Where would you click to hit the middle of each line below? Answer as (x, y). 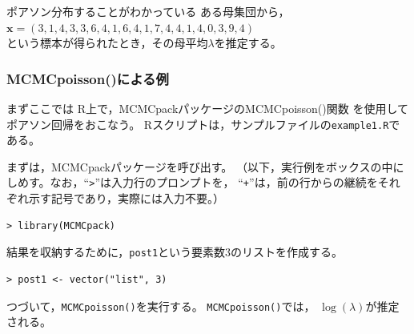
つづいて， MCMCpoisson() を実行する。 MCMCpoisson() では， (161, 306)
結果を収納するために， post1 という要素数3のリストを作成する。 (175, 252)
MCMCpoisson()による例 (88, 78)
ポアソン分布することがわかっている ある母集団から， (148, 11)
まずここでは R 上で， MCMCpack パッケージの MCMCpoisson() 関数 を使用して (207, 108)
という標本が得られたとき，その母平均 (107, 43)
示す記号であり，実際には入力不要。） (126, 198)
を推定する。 (248, 43)
